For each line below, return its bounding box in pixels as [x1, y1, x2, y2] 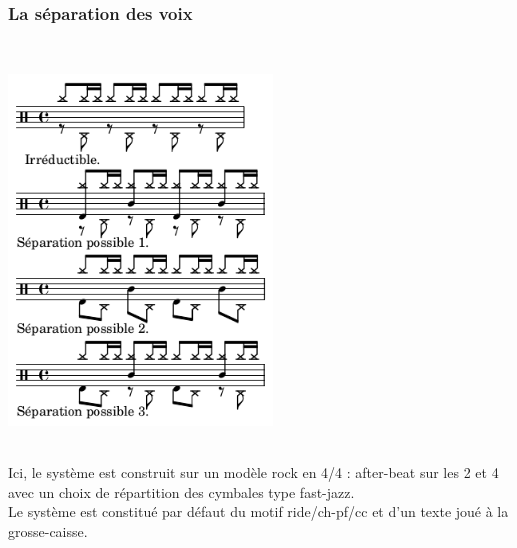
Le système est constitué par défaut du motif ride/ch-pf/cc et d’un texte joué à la [8, 501, 509, 522]
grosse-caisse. [8, 520, 88, 541]
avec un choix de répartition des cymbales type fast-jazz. [8, 481, 355, 502]
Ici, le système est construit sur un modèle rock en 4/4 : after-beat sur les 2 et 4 [8, 461, 499, 482]
